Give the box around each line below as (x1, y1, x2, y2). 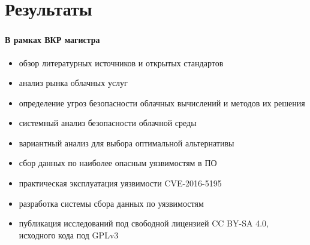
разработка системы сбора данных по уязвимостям (19, 197, 204, 209)
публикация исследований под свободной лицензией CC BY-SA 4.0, (19, 217, 269, 229)
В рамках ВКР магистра (5, 33, 100, 46)
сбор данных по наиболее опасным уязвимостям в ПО (19, 157, 217, 169)
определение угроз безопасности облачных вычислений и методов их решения (19, 96, 305, 109)
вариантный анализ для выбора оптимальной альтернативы (19, 136, 234, 149)
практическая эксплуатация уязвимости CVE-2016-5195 (19, 177, 222, 189)
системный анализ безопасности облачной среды (19, 117, 197, 129)
